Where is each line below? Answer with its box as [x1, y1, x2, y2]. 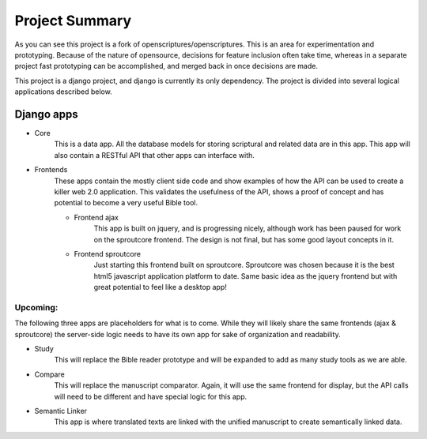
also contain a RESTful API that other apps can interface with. [54, 150, 255, 159]
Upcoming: [14, 302, 59, 313]
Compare [34, 370, 65, 379]
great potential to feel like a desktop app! [93, 283, 227, 292]
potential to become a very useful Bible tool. [54, 198, 198, 208]
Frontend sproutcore [74, 249, 142, 258]
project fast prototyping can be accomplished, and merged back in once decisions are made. [14, 62, 318, 71]
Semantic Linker [34, 406, 87, 415]
